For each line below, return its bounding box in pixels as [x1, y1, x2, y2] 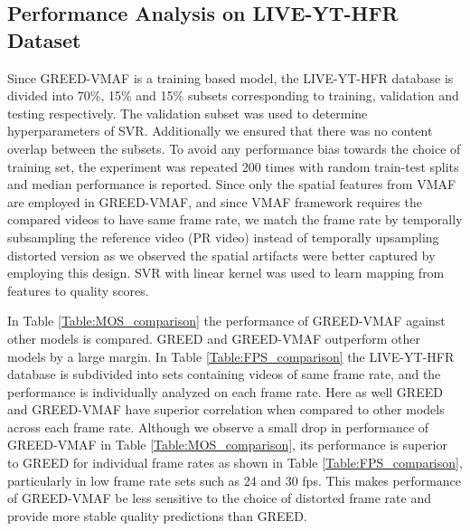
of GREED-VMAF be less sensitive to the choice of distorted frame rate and [7, 488, 431, 507]
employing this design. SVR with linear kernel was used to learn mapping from [7, 263, 445, 282]
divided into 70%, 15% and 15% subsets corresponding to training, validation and [7, 86, 459, 105]
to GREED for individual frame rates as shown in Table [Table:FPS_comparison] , [7, 453, 463, 472]
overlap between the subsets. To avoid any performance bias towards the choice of [7, 138, 461, 157]
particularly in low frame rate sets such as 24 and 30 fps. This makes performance [7, 470, 462, 489]
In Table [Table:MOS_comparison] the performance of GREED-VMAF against [7, 311, 446, 330]
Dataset [7, 25, 81, 53]
